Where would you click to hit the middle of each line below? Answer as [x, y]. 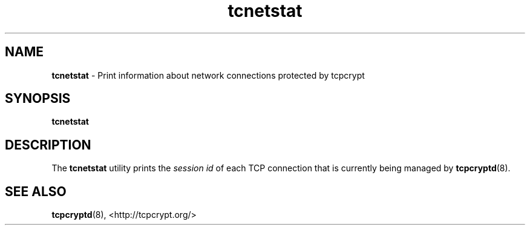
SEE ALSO [36, 191]
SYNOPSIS [38, 99]
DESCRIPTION [48, 145]
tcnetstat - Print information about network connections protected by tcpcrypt [208, 75]
